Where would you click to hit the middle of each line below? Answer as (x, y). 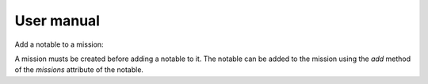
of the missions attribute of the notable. (79, 70)
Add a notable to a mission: (59, 44)
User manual (57, 21)
